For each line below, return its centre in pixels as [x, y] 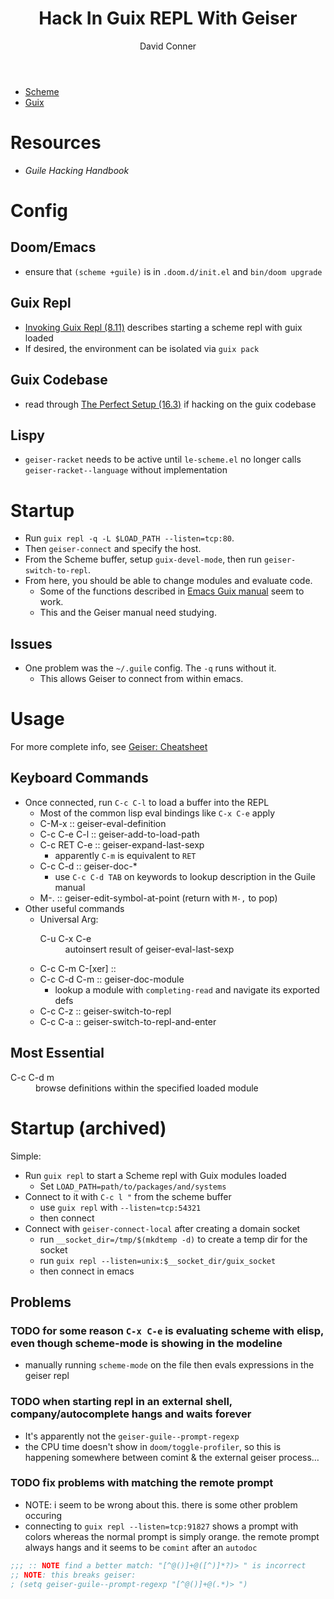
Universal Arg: [69, 919]
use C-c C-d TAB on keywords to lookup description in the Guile [185, 876]
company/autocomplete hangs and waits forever [131, 1414]
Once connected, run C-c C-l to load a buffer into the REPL [147, 802]
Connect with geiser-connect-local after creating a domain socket [162, 1228]
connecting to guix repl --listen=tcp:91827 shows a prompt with [161, 1526]
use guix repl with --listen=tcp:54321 [120, 1207]
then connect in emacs [87, 1271]
